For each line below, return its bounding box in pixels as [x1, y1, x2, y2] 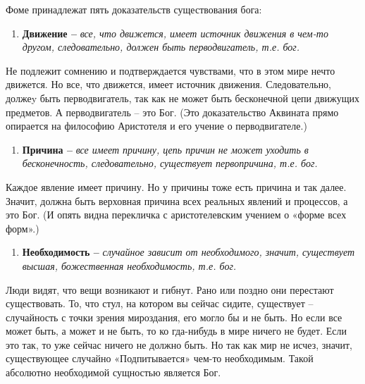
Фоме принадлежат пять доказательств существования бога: [6, 2, 262, 16]
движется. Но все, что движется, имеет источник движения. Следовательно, [6, 77, 332, 92]
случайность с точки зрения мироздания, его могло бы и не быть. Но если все [6, 309, 342, 324]
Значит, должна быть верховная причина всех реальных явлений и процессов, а [6, 193, 348, 208]
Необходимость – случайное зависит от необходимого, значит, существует [22, 244, 355, 259]
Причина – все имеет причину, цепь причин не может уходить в [22, 142, 309, 156]
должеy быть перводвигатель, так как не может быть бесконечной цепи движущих [6, 90, 359, 105]
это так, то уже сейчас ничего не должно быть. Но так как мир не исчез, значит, [6, 337, 353, 352]
